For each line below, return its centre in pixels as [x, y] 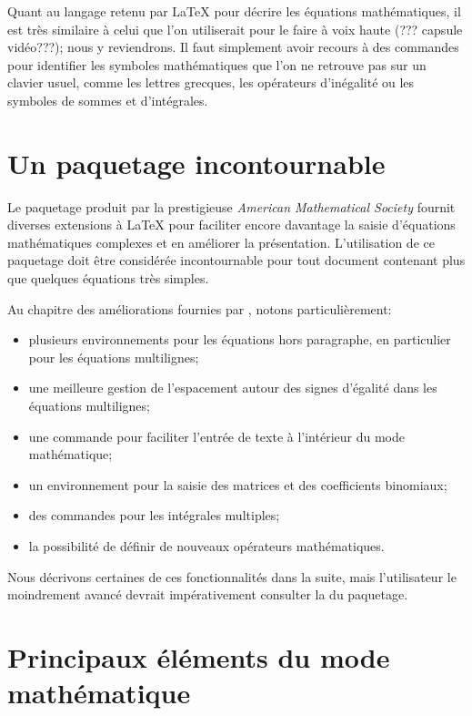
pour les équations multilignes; [114, 357]
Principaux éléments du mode [199, 656]
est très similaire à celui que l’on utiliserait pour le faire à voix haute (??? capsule [235, 29]
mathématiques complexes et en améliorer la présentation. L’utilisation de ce [221, 242]
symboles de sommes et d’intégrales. [108, 100]
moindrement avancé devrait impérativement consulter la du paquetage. [208, 594]
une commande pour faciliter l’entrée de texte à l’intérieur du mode [216, 436]
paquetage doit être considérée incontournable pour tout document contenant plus [236, 260]
